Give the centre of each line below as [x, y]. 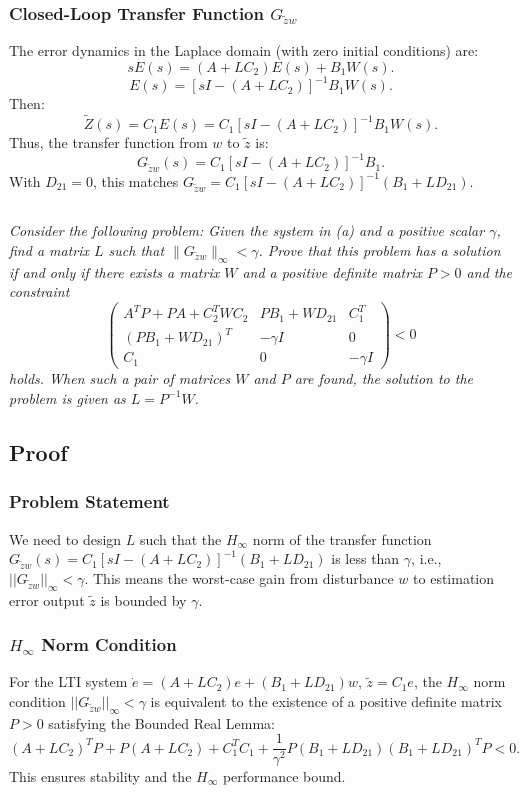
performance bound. [284, 775]
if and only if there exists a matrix [114, 271]
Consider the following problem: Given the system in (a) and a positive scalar [247, 230]
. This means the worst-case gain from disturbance [239, 577]
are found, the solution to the [384, 378]
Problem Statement [89, 501]
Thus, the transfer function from [108, 142]
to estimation [454, 577]
